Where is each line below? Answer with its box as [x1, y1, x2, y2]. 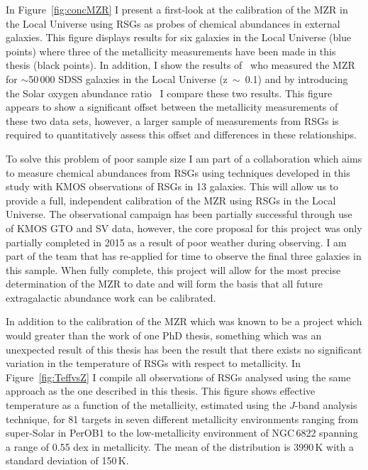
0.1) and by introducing [245, 71, 348, 86]
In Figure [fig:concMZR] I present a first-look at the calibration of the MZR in [6, 2, 348, 16]
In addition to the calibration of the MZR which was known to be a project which [6, 314, 362, 329]
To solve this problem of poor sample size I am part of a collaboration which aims [6, 151, 362, 165]
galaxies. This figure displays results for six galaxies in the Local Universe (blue [6, 30, 352, 45]
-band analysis [294, 398, 357, 412]
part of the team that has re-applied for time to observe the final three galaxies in [6, 248, 362, 263]
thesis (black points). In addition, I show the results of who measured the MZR [6, 58, 355, 72]
